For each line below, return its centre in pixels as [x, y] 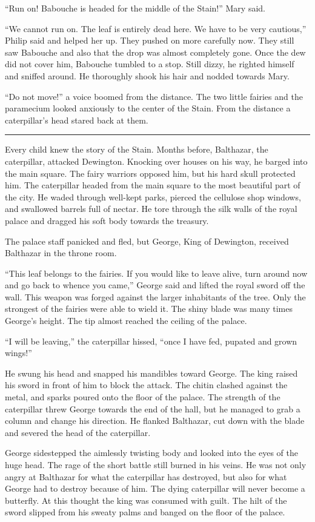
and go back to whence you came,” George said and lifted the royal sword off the [155, 285]
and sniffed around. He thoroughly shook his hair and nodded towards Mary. [147, 75]
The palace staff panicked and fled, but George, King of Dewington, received [147, 241]
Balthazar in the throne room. [61, 253]
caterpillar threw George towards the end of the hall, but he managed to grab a [153, 408]
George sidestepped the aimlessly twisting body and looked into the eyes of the [151, 453]
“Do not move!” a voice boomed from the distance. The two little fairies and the [154, 96]
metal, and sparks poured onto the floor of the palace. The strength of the [143, 397]
